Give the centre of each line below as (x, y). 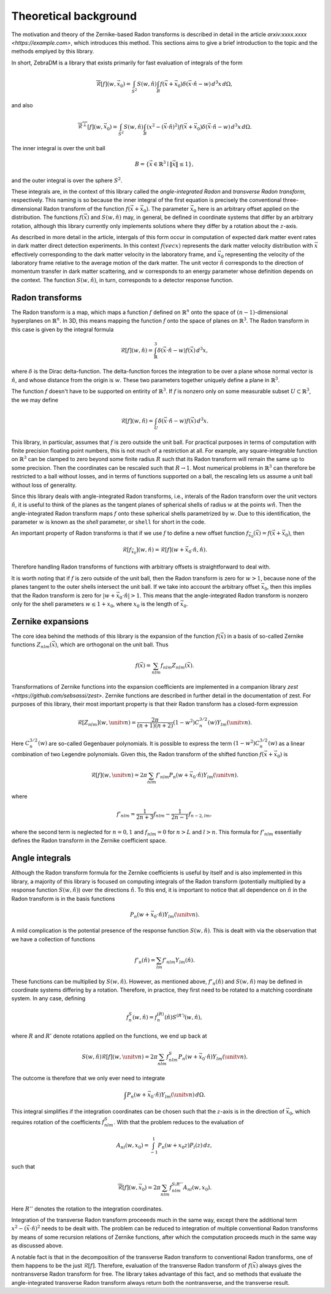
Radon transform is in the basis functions (63, 898)
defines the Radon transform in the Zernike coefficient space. (89, 841)
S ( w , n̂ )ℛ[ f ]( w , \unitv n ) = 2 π (120, 1057)
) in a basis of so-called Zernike (264, 636)
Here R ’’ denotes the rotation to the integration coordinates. (87, 1209)
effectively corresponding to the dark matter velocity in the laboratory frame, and (114, 254)
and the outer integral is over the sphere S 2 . (67, 180)
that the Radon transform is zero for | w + (63, 595)
